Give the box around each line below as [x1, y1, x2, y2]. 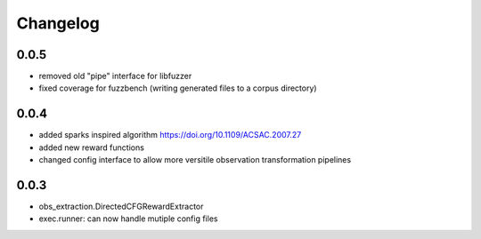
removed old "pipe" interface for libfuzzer [38, 71, 192, 82]
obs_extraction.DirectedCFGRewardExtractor [38, 201, 204, 212]
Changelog [16, 13, 100, 33]
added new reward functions [38, 142, 144, 153]
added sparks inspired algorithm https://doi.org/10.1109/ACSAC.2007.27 [38, 130, 302, 140]
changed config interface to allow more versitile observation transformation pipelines [38, 155, 352, 165]
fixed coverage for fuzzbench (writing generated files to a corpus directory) [38, 83, 317, 93]
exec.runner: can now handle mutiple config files [38, 213, 218, 224]
